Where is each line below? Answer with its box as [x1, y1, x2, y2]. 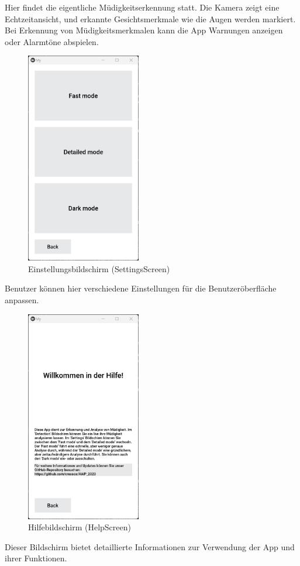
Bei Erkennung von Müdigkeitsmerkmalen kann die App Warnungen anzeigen [5, 24, 283, 36]
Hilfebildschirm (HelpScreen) [28, 521, 131, 533]
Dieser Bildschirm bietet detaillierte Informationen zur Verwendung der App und [5, 540, 295, 553]
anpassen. [5, 294, 39, 306]
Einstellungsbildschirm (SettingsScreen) [28, 262, 170, 275]
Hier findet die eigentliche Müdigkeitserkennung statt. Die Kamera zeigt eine [5, 1, 280, 13]
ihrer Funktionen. [5, 552, 67, 564]
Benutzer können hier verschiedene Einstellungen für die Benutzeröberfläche [5, 282, 277, 294]
